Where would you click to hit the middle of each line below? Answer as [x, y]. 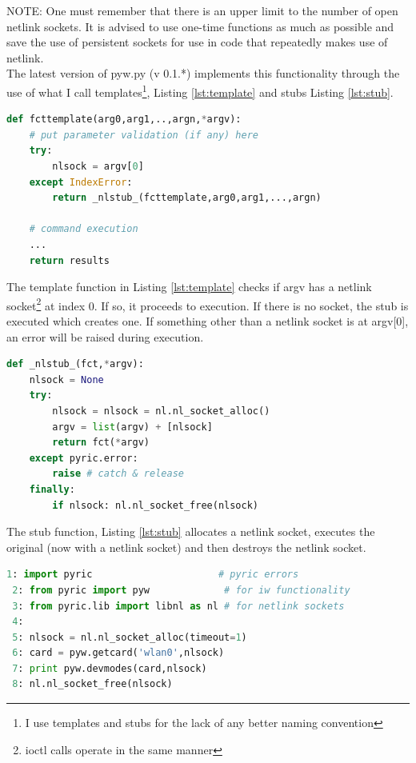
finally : [52, 489]
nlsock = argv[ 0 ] [98, 166]
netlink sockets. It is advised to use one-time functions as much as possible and [200, 26]
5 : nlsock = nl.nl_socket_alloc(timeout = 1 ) [130, 637]
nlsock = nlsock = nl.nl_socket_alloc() [161, 411]
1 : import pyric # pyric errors [153, 575]
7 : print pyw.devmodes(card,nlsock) [110, 668]
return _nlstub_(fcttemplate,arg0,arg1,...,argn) [187, 198]
